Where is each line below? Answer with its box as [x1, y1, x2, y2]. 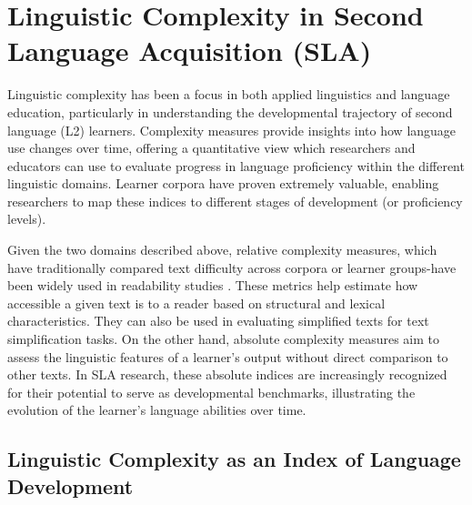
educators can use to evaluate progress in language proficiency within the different [7, 156, 465, 175]
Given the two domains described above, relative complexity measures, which [7, 240, 437, 259]
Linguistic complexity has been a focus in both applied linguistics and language [7, 85, 450, 104]
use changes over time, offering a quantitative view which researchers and [7, 138, 416, 157]
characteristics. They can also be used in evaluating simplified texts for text [7, 311, 429, 330]
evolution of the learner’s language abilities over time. [7, 400, 306, 419]
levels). [7, 209, 46, 228]
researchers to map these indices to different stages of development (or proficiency [7, 191, 463, 210]
